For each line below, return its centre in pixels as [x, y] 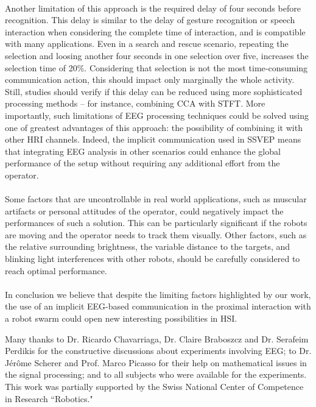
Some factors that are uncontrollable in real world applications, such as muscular [156, 199]
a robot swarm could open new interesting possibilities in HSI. [121, 318]
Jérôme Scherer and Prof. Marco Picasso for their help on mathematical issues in [156, 362]
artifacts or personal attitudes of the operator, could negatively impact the [144, 211]
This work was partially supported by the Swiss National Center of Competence [154, 386]
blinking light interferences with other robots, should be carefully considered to [153, 259]
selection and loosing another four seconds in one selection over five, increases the [157, 55]
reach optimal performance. [56, 270]
